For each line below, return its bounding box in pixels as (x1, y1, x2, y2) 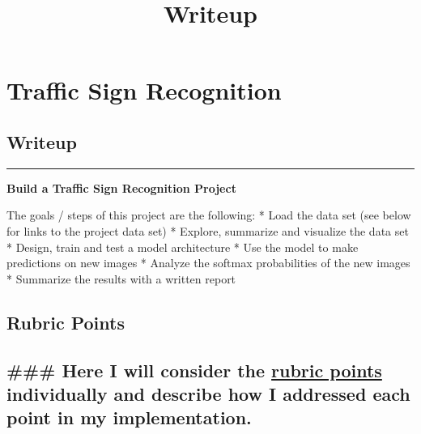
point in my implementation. (6, 405, 252, 430)
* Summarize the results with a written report (6, 270, 236, 287)
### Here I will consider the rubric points (6, 357, 382, 382)
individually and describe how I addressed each (6, 381, 410, 406)
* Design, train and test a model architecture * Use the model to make (6, 238, 359, 255)
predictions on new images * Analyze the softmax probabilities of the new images (6, 254, 410, 271)
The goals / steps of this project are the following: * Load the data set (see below (6, 206, 411, 223)
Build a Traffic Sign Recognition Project (6, 179, 236, 196)
